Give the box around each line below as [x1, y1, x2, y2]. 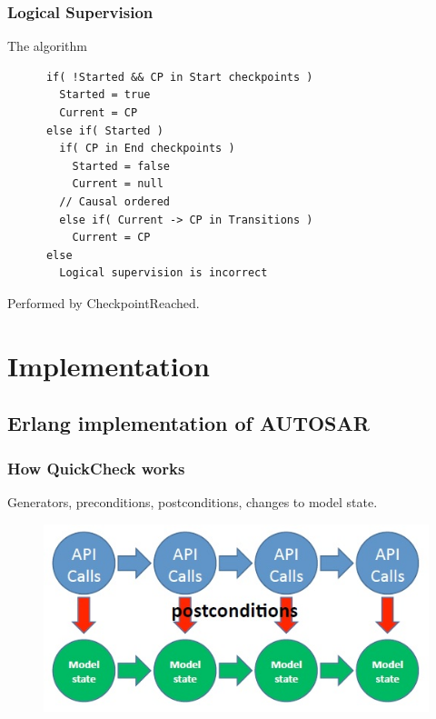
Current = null [72, 177, 163, 191]
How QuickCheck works [7, 456, 185, 479]
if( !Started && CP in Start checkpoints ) [45, 70, 313, 84]
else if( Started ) [45, 124, 163, 137]
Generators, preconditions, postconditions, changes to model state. [7, 492, 378, 511]
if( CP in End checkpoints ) [59, 142, 235, 155]
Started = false [72, 159, 170, 173]
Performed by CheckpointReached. [7, 293, 200, 312]
